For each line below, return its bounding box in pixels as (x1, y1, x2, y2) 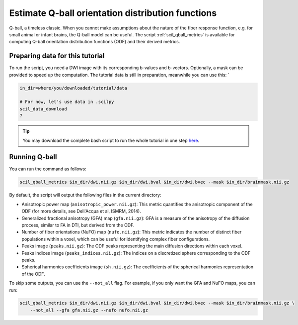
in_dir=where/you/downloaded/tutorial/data (19, 85, 128, 91)
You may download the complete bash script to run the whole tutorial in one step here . (22, 137, 200, 143)
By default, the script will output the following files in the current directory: (9, 192, 161, 198)
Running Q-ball (9, 153, 57, 161)
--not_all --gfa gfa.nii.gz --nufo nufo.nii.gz (30, 307, 149, 313)
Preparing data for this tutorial (9, 52, 105, 60)
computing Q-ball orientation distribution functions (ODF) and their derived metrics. (9, 39, 180, 45)
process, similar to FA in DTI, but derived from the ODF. (21, 222, 135, 228)
